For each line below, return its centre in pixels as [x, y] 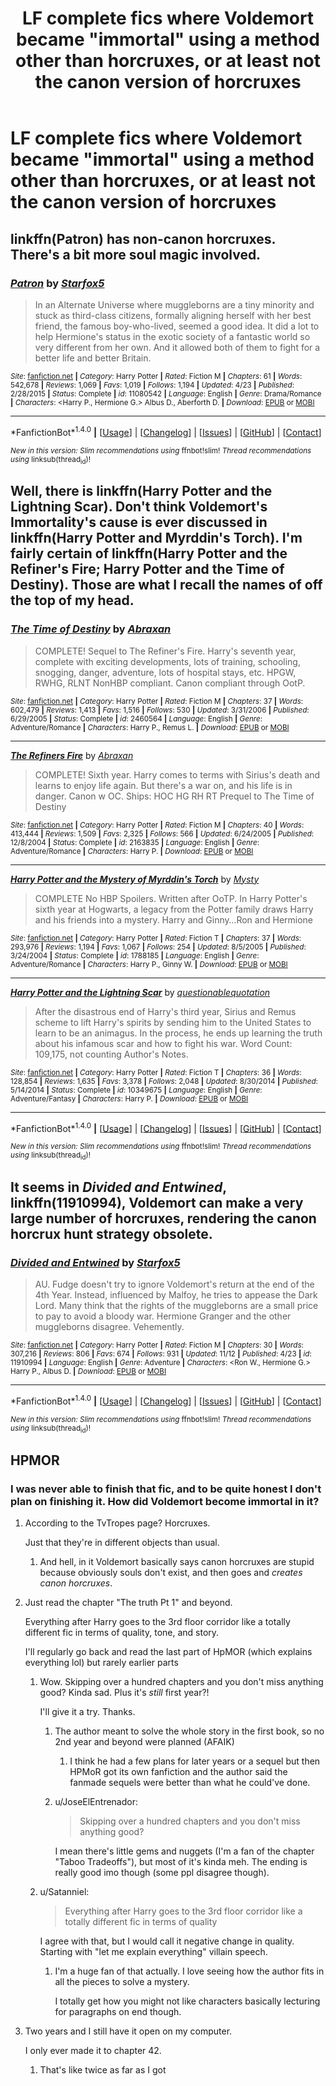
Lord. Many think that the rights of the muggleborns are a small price [176, 1306]
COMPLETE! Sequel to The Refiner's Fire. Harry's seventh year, [165, 651]
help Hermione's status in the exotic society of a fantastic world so [172, 336]
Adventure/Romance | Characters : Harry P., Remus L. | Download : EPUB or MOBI [150, 727]
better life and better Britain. [93, 358]
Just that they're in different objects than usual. [122, 1542]
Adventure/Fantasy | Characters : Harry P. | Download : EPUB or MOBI [129, 1098]
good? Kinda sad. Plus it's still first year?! [124, 1692]
